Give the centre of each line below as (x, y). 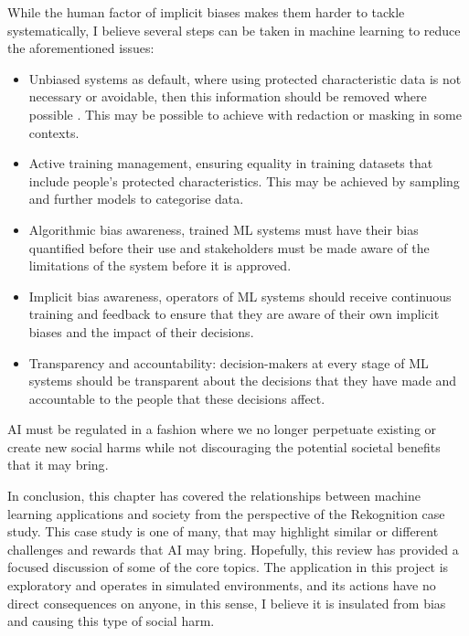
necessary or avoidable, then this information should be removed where (228, 96)
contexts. (54, 132)
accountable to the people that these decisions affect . (177, 398)
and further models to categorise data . (136, 199)
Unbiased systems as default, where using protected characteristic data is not (245, 78)
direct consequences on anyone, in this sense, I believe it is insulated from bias (227, 603)
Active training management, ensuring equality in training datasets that (231, 163)
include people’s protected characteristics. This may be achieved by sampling (244, 180)
